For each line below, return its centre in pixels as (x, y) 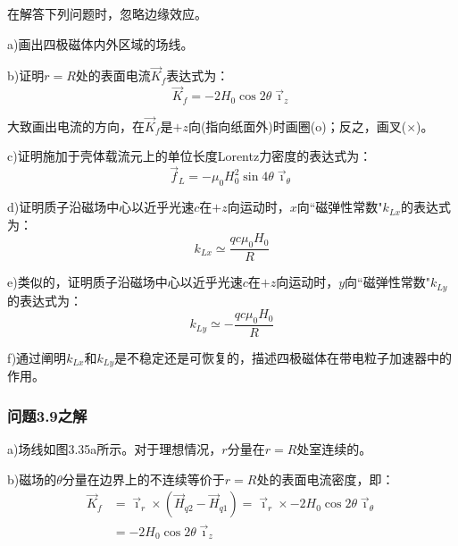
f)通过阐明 (37, 357)
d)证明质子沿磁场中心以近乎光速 (101, 207)
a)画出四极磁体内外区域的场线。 (100, 43)
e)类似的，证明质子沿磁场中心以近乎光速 (125, 282)
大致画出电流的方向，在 (76, 126)
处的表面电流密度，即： (325, 479)
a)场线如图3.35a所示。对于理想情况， (115, 449)
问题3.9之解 (47, 415)
